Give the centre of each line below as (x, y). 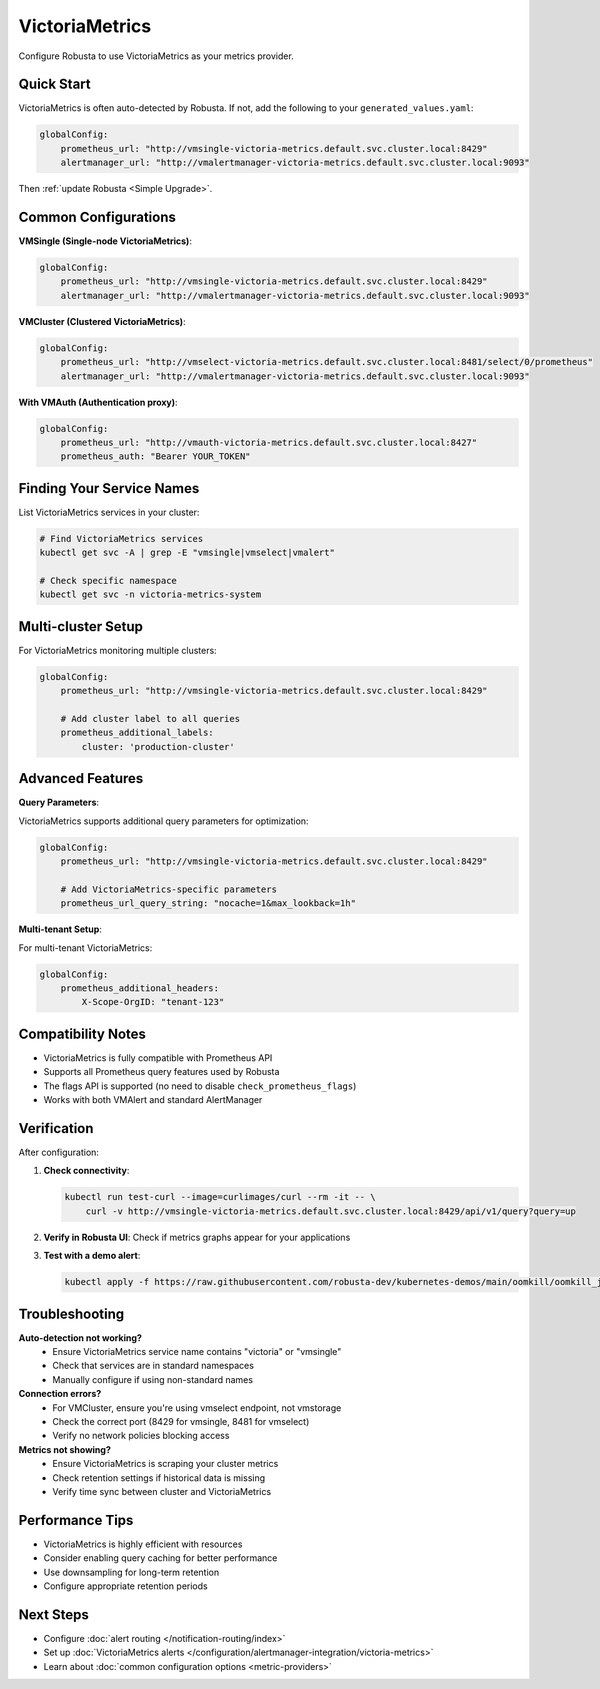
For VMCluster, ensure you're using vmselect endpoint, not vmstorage (197, 1407)
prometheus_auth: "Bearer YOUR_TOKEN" (155, 456)
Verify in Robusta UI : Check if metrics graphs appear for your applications (197, 1237)
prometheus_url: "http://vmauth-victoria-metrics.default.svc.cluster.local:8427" (269, 442)
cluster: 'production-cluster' (158, 746)
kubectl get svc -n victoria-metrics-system (150, 594)
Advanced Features (81, 778)
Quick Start (54, 84)
